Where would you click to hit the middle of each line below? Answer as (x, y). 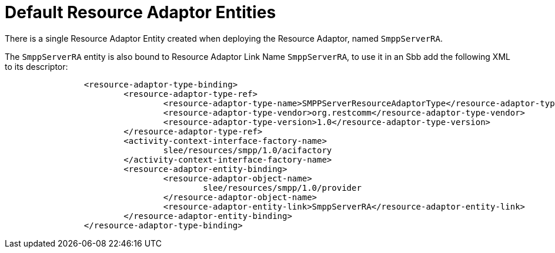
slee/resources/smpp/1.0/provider (282, 188)
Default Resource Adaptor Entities (141, 12)
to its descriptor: (36, 66)
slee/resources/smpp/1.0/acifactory (248, 150)
